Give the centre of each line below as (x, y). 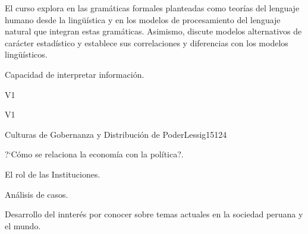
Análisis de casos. (37, 194)
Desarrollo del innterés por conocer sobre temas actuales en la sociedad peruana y (154, 214)
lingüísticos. (26, 54)
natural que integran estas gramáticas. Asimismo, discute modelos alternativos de (153, 31)
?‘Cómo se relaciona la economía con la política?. (94, 154)
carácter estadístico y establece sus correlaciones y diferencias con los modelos (147, 42)
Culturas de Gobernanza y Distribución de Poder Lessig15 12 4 (116, 134)
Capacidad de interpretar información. (75, 74)
